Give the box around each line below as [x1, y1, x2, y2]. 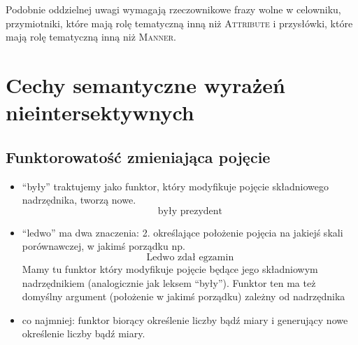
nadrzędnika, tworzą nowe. [22, 192, 136, 207]
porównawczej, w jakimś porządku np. [22, 239, 185, 253]
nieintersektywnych [6, 98, 194, 127]
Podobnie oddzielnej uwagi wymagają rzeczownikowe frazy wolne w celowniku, [6, 2, 341, 16]
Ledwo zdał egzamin [146, 252, 234, 262]
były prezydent [157, 206, 223, 216]
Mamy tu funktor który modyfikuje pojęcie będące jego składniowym [22, 261, 318, 276]
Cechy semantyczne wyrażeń [6, 70, 285, 99]
